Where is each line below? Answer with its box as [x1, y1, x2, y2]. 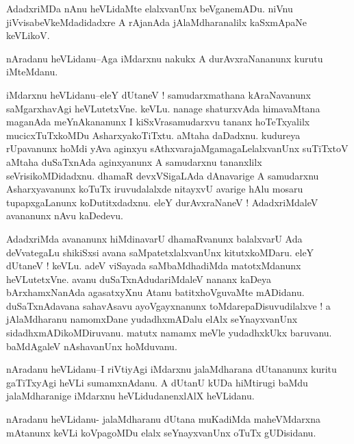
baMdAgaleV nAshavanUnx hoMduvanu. [6, 338, 177, 353]
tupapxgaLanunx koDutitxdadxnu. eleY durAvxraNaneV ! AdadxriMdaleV [6, 195, 318, 209]
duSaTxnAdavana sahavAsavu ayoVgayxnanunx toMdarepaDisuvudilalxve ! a [6, 298, 331, 312]
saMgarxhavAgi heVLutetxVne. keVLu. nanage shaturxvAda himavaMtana [6, 101, 320, 115]
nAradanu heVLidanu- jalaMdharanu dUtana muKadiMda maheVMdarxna [6, 412, 320, 426]
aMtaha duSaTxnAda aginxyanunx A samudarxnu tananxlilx [6, 154, 262, 169]
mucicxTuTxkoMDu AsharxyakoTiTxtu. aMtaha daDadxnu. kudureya [6, 127, 301, 142]
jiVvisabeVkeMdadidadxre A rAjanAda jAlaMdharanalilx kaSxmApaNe [6, 14, 307, 29]
